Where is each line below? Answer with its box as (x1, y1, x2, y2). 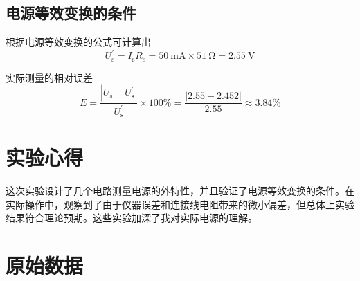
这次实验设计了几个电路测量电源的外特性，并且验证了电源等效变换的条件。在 (6, 183, 354, 198)
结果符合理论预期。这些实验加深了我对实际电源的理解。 (6, 210, 258, 225)
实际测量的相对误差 (6, 70, 93, 84)
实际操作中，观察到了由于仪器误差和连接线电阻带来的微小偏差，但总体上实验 (6, 197, 354, 211)
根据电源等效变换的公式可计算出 (6, 35, 151, 49)
